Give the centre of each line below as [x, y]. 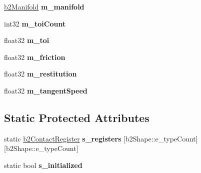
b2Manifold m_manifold [44, 6]
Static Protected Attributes [77, 117]
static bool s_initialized [43, 165]
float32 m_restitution [40, 74]
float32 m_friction [35, 57]
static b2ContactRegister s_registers [63, 138]
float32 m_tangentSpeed [46, 90]
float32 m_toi [27, 40]
